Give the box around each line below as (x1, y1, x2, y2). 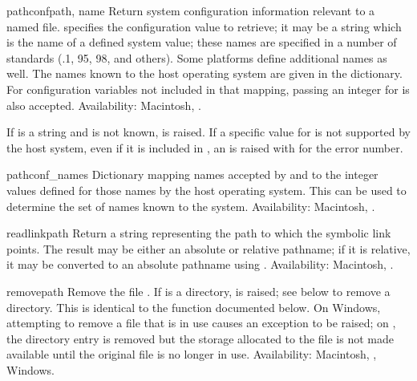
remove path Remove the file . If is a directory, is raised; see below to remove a (6, 282, 391, 299)
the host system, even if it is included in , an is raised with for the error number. (6, 139, 403, 156)
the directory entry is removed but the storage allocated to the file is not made (6, 330, 394, 347)
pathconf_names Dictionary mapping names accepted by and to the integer (6, 166, 379, 183)
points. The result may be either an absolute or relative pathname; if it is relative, (6, 240, 411, 257)
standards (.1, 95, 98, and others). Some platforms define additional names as (6, 49, 387, 66)
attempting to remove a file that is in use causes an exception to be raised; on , (6, 314, 396, 331)
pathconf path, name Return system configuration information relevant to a (6, 2, 375, 18)
